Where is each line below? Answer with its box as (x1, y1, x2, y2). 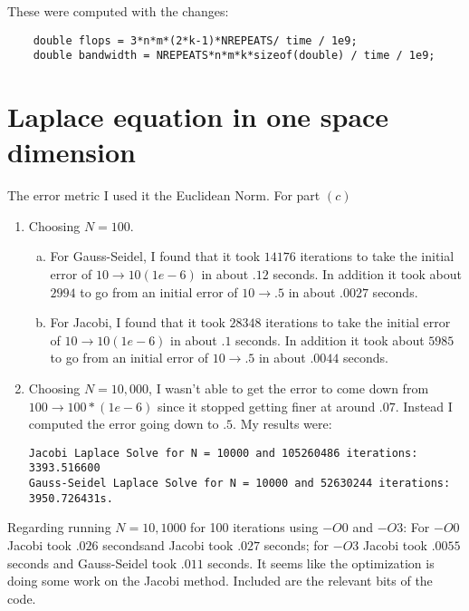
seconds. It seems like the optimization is (207, 553, 435, 572)
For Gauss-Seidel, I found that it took (50, 247, 261, 266)
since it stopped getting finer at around (157, 396, 376, 415)
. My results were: (233, 414, 332, 433)
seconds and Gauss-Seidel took (7, 553, 177, 572)
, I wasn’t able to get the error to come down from (148, 378, 429, 397)
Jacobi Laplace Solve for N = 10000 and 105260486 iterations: (28, 446, 418, 460)
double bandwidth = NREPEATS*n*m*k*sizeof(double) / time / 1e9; (33, 49, 435, 63)
